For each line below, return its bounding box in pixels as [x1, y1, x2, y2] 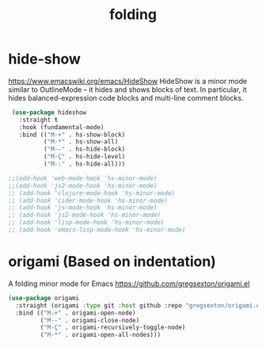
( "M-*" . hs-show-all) [43, 138, 119, 146]
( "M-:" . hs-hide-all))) [43, 160, 126, 168]
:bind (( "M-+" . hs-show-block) [18, 131, 126, 139]
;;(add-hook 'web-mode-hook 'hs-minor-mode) [8, 174, 158, 182]
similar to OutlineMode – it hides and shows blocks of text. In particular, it [8, 85, 247, 94]
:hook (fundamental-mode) [18, 123, 104, 132]
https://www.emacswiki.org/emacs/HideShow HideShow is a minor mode [8, 76, 248, 86]
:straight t [18, 116, 59, 124]
